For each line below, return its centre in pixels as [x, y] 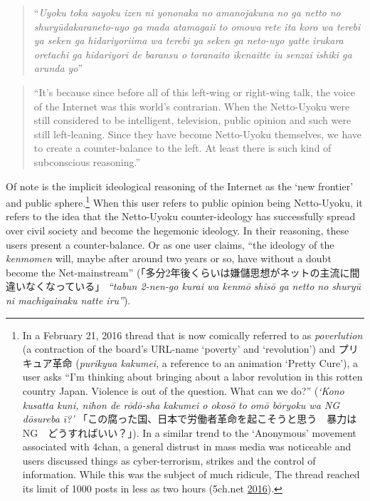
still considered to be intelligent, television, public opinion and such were [192, 120]
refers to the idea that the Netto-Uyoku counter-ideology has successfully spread [181, 216]
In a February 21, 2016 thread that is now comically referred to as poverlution [192, 335]
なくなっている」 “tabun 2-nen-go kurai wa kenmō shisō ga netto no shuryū [193, 286]
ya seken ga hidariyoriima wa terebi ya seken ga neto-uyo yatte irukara [189, 40]
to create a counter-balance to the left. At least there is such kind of [183, 148]
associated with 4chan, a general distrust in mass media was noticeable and [187, 446]
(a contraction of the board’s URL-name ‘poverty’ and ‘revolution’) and [179, 349]
